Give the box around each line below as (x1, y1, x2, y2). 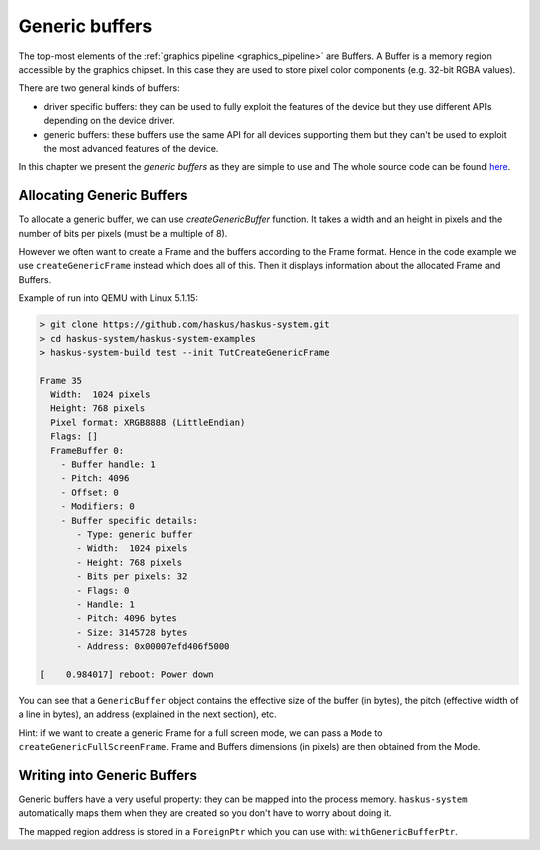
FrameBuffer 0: (50, 445, 125, 456)
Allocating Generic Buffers (18, 187, 189, 204)
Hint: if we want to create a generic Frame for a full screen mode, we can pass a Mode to (18, 726, 383, 739)
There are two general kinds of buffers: (18, 82, 180, 94)
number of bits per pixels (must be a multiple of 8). (18, 227, 228, 239)
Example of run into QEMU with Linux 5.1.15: (18, 292, 199, 304)
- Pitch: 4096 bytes (76, 613, 177, 624)
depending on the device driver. (43, 115, 175, 127)
